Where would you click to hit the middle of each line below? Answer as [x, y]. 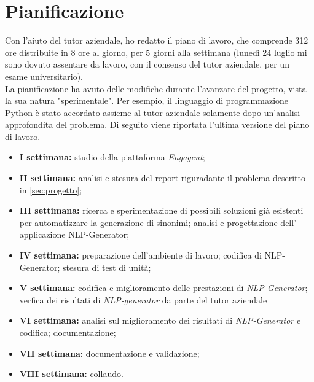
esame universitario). [44, 76]
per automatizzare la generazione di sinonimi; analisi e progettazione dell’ [158, 222]
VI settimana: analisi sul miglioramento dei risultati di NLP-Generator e [160, 320]
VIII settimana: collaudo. [71, 374]
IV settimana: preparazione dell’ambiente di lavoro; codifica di [140, 255]
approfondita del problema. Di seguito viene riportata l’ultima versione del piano [157, 124]
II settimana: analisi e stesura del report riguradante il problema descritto [162, 178]
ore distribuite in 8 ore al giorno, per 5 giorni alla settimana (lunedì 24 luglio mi [156, 52]
